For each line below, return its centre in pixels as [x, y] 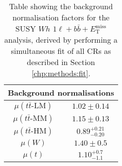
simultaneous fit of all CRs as [61, 51]
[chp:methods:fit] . [61, 73]
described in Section [61, 62]
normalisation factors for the [61, 17]
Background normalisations [61, 92]
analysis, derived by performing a [61, 40]
